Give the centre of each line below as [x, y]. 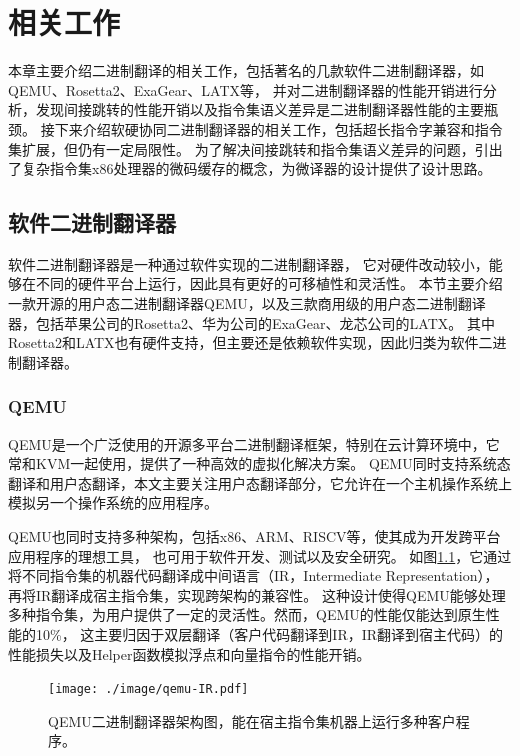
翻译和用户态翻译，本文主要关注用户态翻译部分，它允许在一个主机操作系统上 [260, 482]
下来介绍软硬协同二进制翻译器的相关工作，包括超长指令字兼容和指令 [278, 128]
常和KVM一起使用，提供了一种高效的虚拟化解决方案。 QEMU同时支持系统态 [259, 463]
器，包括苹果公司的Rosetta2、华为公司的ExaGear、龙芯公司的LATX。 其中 [251, 322]
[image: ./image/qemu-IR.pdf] [148, 689]
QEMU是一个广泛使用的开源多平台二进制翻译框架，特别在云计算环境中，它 [254, 443]
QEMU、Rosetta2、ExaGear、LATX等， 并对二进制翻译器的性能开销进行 [245, 89]
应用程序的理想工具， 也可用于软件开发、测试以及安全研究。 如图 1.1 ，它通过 [260, 555]
